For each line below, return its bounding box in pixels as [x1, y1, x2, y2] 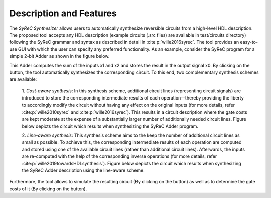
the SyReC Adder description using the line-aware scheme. [22, 167, 145, 173]
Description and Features [9, 8, 117, 19]
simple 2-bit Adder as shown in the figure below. [9, 53, 110, 59]
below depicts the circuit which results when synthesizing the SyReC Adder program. [22, 123, 198, 129]
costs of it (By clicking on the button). [9, 186, 87, 192]
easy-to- [240, 39, 258, 45]
